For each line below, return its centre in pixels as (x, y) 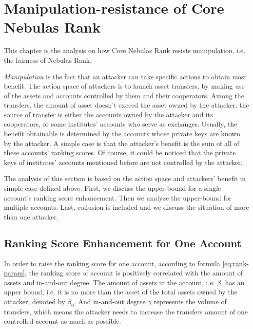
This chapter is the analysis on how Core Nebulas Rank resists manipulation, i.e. (125, 50)
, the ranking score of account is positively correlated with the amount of (134, 273)
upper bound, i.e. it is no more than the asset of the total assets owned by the (121, 292)
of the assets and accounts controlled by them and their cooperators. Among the (124, 95)
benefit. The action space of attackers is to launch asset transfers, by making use (124, 86)
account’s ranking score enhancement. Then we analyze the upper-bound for (118, 197)
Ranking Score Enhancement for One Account (123, 243)
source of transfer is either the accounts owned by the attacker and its (108, 114)
